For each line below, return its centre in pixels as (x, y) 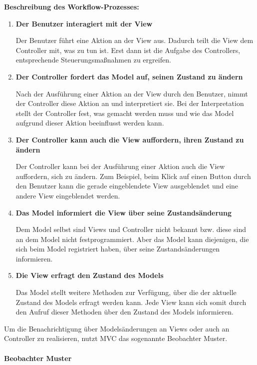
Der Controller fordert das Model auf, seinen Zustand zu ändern (129, 76)
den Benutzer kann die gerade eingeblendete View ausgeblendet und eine (127, 186)
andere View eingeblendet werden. (68, 195)
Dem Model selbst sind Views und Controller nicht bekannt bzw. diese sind (131, 229)
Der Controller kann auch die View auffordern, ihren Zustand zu (130, 139)
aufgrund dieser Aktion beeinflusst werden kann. (90, 123)
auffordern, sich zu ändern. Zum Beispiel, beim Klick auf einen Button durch (133, 176)
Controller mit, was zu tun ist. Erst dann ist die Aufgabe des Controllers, (128, 50)
